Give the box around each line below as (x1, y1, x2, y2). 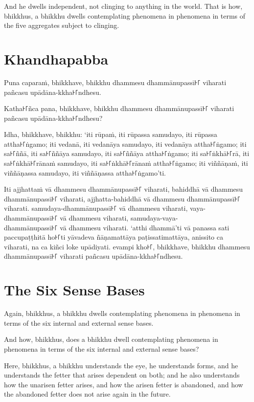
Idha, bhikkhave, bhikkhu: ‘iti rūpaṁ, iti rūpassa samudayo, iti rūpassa (4, 129, 217, 139)
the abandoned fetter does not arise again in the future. (4, 389, 171, 399)
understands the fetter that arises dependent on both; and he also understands (4, 370, 240, 380)
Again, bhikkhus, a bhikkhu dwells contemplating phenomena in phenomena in (4, 308, 240, 318)
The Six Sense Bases (4, 280, 145, 300)
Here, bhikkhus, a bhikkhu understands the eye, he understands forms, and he (4, 360, 238, 370)
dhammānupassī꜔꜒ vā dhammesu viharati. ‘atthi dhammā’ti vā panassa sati (4, 222, 230, 232)
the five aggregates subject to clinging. (4, 20, 119, 30)
